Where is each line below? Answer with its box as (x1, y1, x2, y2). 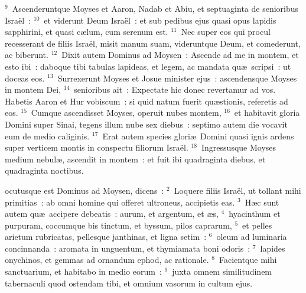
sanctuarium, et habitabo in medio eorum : (5, 265, 162, 278)
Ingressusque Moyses (201, 141, 276, 154)
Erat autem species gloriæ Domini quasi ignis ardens (102, 129, 294, 142)
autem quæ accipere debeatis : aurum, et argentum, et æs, (5, 207, 219, 220)
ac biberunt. (5, 48, 48, 61)
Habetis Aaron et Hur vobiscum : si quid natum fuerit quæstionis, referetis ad (5, 95, 288, 107)
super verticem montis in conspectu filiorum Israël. (5, 141, 188, 154)
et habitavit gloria (234, 106, 300, 119)
